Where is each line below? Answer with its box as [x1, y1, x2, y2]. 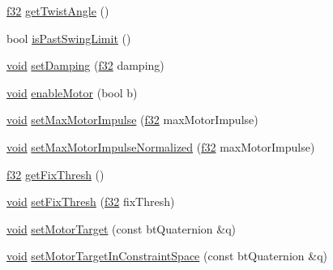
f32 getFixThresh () [6, 165, 105, 182]
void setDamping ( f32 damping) [6, 57, 164, 74]
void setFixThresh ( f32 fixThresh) [6, 193, 175, 210]
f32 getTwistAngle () [6, 2, 109, 19]
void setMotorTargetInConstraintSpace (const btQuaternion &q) [6, 247, 327, 264]
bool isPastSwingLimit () [6, 29, 131, 46]
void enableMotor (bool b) [6, 84, 138, 101]
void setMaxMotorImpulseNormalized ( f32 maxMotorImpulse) [6, 138, 315, 155]
